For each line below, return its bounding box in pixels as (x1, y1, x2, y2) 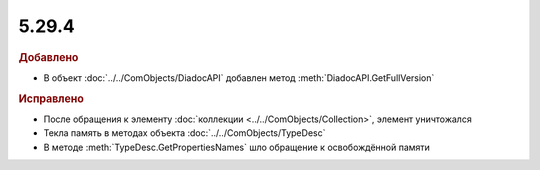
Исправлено (18, 91, 84, 105)
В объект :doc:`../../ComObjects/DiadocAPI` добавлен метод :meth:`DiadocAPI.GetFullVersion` (43, 71, 435, 84)
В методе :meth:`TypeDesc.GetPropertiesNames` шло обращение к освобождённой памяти (43, 141, 430, 153)
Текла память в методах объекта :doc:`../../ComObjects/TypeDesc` (43, 127, 326, 139)
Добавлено (18, 50, 79, 64)
